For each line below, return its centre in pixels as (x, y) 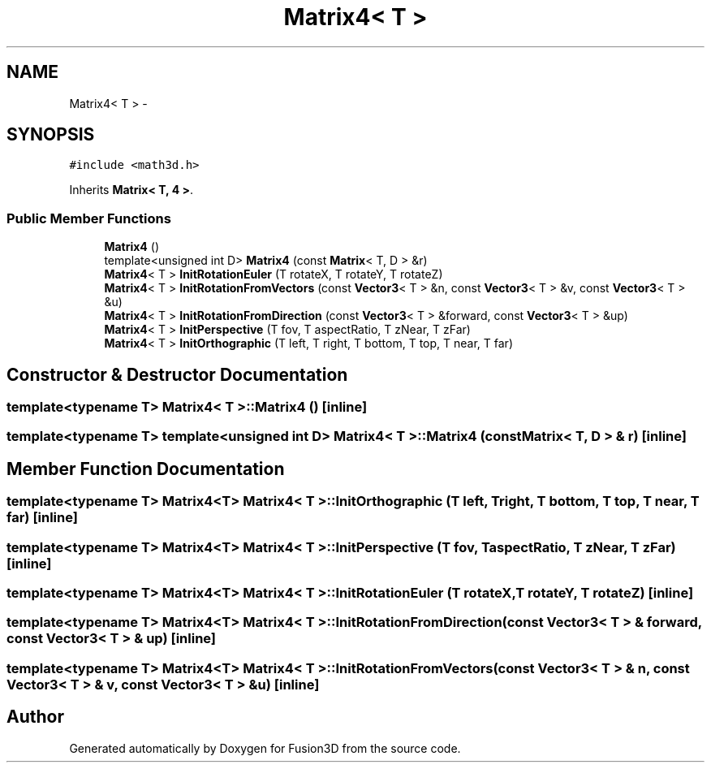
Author (35, 717)
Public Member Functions (89, 218)
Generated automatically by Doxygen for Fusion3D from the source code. (265, 748)
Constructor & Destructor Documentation (177, 374)
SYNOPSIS (51, 135)
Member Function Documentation (146, 469)
